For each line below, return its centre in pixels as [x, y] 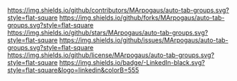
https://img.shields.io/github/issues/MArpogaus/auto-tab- [144, 40]
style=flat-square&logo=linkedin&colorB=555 [73, 70]
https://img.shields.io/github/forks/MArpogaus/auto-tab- [142, 18]
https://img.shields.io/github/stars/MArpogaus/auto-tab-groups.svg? [108, 32]
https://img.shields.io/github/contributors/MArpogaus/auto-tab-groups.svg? [118, 10]
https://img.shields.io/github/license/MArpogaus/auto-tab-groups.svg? [111, 55]
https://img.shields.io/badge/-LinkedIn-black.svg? [132, 62]
